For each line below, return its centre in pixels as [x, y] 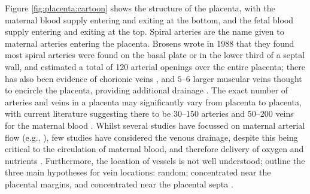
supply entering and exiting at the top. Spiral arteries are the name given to [145, 31]
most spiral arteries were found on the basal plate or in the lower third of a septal [155, 55]
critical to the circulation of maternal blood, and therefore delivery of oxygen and [154, 149]
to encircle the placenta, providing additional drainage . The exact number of [147, 90]
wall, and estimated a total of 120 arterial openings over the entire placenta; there [155, 66]
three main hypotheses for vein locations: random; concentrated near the [138, 172]
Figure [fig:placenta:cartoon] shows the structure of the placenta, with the [140, 8]
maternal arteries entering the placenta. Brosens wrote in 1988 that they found [150, 43]
